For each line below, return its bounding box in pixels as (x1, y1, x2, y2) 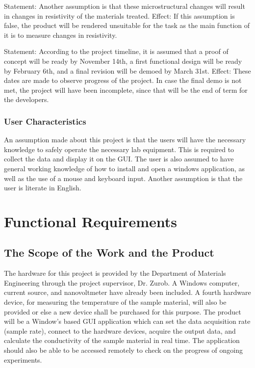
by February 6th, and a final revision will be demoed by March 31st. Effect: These (4, 65, 251, 76)
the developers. (4, 94, 49, 105)
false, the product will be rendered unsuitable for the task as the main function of (4, 20, 250, 30)
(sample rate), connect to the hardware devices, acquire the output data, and (4, 325, 236, 336)
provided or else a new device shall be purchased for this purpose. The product (4, 306, 241, 316)
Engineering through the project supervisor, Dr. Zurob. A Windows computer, (4, 277, 240, 288)
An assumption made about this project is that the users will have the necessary (4, 134, 246, 145)
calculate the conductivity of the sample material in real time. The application (4, 335, 240, 345)
